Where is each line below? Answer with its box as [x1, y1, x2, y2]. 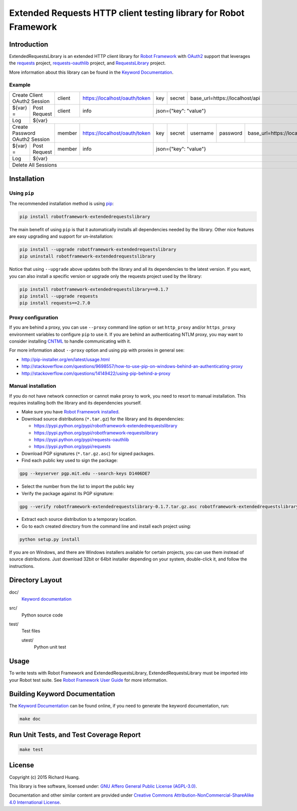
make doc [19, 716, 41, 722]
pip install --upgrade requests [19, 294, 99, 299]
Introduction [9, 40, 49, 49]
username [190, 129, 214, 136]
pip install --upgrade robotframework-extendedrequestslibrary [19, 247, 177, 252]
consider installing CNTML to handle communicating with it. [9, 338, 131, 344]
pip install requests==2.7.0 [19, 300, 91, 306]
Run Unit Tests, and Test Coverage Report [9, 730, 141, 739]
